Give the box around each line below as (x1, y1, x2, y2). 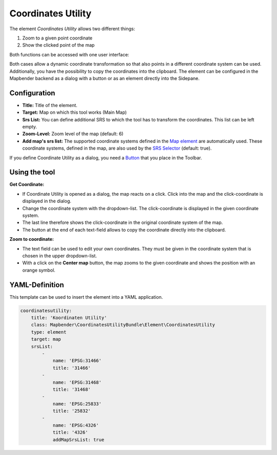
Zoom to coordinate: (9, 236, 54, 242)
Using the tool (9, 168, 55, 177)
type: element (31, 329, 67, 335)
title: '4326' (52, 429, 88, 436)
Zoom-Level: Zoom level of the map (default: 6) (22, 131, 124, 137)
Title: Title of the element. (22, 102, 78, 108)
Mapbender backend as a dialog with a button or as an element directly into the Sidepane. (9, 75, 200, 81)
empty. (22, 123, 37, 130)
